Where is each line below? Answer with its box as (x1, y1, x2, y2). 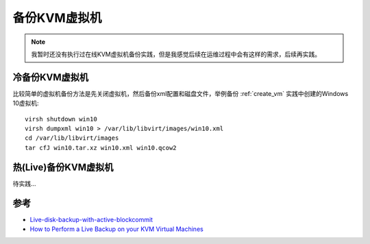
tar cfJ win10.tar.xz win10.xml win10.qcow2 (25, 144, 177, 151)
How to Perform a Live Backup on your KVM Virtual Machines (29, 225, 203, 233)
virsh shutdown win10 (25, 115, 97, 123)
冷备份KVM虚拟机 (12, 71, 89, 83)
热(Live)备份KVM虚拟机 (12, 161, 114, 173)
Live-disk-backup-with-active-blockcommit (29, 215, 153, 223)
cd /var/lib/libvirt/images (25, 134, 119, 142)
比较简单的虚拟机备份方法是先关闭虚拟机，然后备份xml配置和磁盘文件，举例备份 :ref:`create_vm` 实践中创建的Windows (12, 89, 349, 97)
